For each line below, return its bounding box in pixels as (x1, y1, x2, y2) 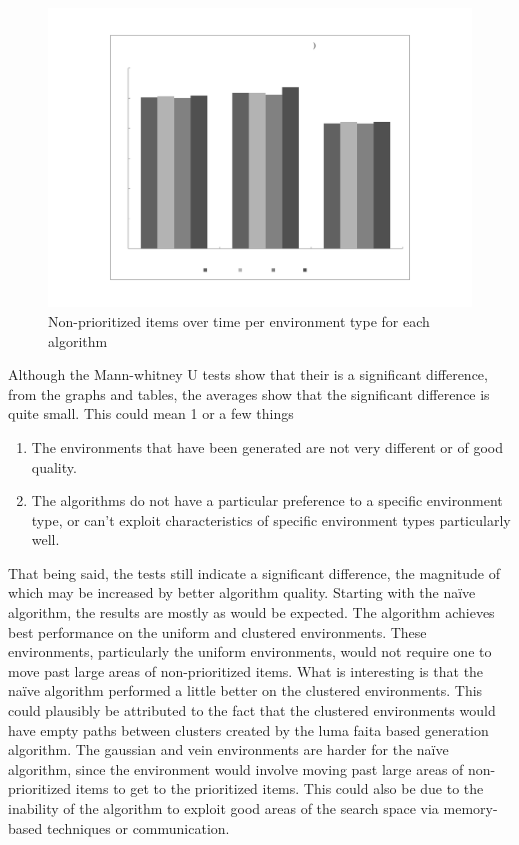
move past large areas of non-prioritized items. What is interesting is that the (8, 660, 484, 681)
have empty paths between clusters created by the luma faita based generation (8, 719, 489, 740)
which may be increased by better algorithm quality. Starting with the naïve (8, 582, 476, 603)
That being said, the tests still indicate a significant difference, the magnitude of (8, 562, 500, 583)
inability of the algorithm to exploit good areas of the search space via (8, 798, 439, 819)
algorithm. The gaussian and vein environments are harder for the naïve (8, 739, 449, 760)
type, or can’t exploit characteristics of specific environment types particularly (31, 509, 511, 530)
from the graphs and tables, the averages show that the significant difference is (8, 383, 490, 404)
